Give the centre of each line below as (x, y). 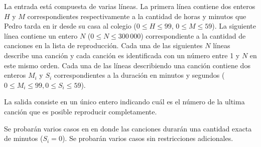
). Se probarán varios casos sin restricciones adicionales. (148, 138)
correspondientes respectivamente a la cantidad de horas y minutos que (137, 16)
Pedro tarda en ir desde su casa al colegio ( (70, 26)
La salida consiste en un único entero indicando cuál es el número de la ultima (124, 102)
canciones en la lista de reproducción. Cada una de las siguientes (103, 45)
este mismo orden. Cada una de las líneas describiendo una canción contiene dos (127, 65)
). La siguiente (234, 26)
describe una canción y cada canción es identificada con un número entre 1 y (122, 55)
